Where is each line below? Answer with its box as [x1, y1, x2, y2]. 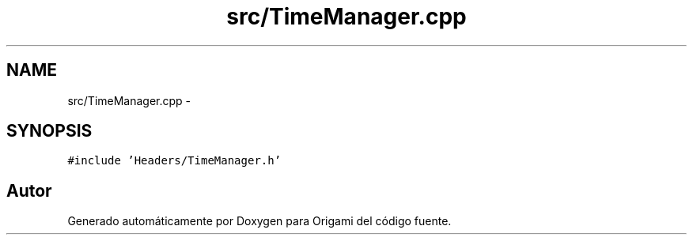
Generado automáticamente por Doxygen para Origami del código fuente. [67, 214, 452, 228]
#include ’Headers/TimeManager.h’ [67, 154, 282, 168]
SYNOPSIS [6, 121, 93, 141]
